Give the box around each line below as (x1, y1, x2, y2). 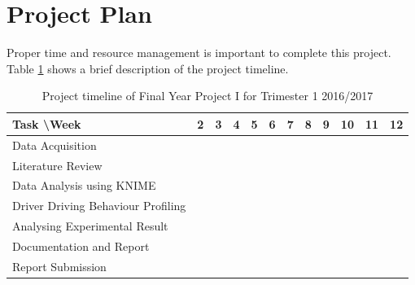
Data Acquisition (12, 136, 97, 153)
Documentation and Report (12, 237, 150, 254)
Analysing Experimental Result (12, 217, 168, 235)
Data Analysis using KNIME (12, 177, 156, 194)
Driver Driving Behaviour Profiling (12, 197, 186, 214)
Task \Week (12, 115, 81, 132)
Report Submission (12, 257, 107, 274)
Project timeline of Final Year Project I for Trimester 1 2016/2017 (41, 87, 373, 104)
